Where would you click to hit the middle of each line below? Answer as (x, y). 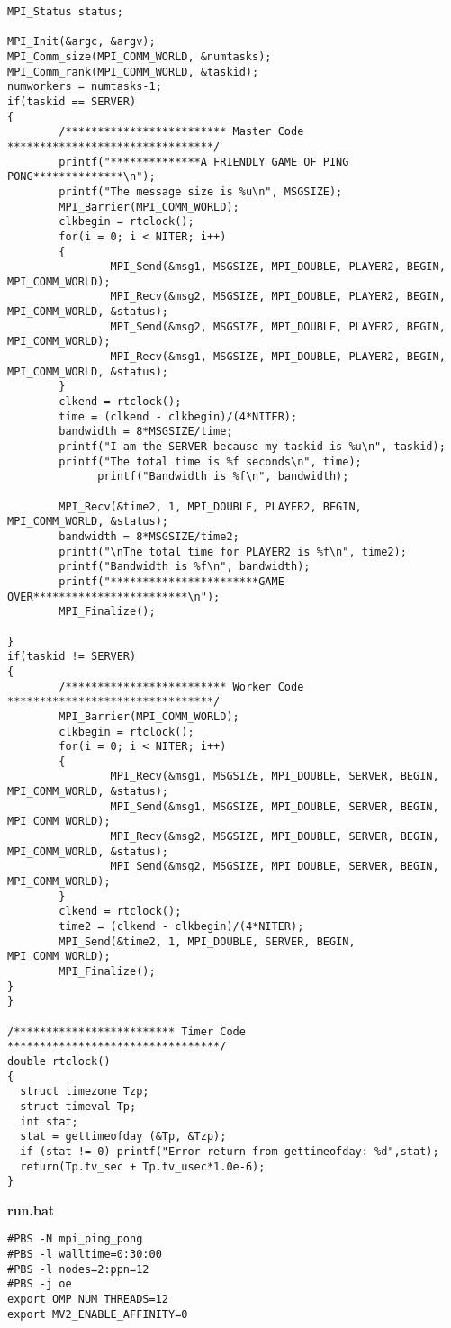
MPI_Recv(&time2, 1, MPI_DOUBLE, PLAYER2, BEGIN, (210, 506)
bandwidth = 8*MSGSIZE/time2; (149, 536)
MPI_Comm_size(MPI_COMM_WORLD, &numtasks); (140, 56)
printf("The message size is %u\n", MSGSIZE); (201, 191)
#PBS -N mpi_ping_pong (75, 1239)
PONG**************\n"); (81, 177)
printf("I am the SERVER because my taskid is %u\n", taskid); (252, 447)
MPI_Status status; (65, 12)
